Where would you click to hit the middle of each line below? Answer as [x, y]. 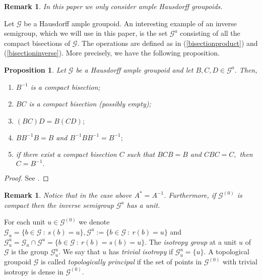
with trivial [240, 262]
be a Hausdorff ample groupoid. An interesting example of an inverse [130, 23]
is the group [30, 251]
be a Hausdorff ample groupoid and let [135, 69]
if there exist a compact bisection [66, 154]
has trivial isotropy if [141, 251]
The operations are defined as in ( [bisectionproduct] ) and [170, 43]
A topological [229, 251]
